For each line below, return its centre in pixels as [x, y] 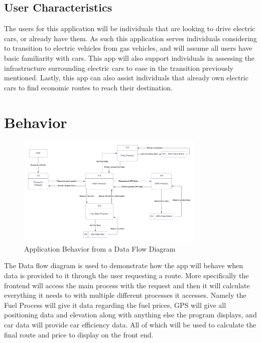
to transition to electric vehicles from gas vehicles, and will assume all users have [128, 48]
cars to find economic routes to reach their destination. [88, 87]
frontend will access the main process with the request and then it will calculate [127, 285]
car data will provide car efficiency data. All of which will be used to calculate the [130, 324]
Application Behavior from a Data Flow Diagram [100, 248]
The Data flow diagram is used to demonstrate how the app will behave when [124, 265]
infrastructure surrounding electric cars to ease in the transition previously [119, 68]
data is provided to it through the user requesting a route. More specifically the [126, 275]
